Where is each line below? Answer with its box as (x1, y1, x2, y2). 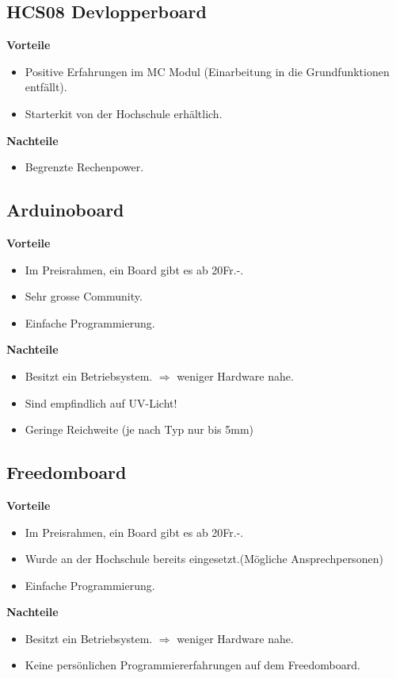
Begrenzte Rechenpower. (25, 159, 144, 175)
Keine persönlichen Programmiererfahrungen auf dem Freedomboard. (25, 657, 360, 673)
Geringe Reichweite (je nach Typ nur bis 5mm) (25, 421, 253, 438)
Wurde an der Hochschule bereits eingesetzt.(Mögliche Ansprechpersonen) (25, 550, 383, 567)
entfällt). (25, 79, 67, 95)
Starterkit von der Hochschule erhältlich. (25, 105, 223, 121)
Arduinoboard (6, 197, 124, 222)
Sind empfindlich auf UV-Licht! (25, 394, 177, 411)
